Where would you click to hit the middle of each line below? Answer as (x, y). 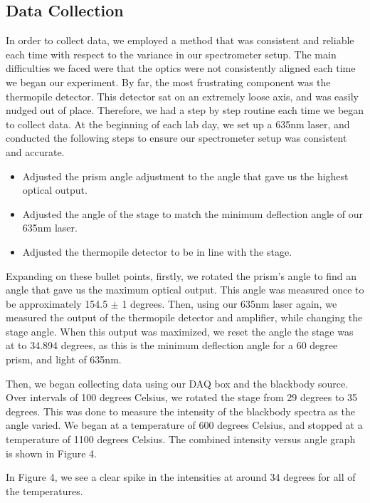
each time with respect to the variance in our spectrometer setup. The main (171, 54)
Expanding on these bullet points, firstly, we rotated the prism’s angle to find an (181, 275)
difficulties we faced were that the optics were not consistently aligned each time (181, 68)
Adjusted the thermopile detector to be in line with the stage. (157, 251)
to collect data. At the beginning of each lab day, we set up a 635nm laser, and (178, 124)
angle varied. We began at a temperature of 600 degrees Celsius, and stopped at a (184, 425)
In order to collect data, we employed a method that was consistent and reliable (180, 40)
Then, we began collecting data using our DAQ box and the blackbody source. (177, 383)
